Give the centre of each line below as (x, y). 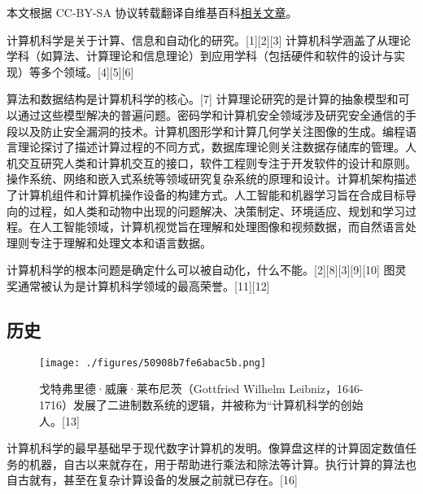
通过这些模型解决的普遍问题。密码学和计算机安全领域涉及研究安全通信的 (211, 114)
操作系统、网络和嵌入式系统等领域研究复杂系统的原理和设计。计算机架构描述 (211, 179)
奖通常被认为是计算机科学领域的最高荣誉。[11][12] (138, 285)
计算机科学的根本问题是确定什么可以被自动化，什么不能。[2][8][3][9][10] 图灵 (207, 270)
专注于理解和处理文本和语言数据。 (120, 242)
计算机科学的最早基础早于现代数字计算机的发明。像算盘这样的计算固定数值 (206, 448)
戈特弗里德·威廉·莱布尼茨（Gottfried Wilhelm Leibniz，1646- (201, 389)
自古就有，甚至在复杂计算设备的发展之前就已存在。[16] (152, 480)
